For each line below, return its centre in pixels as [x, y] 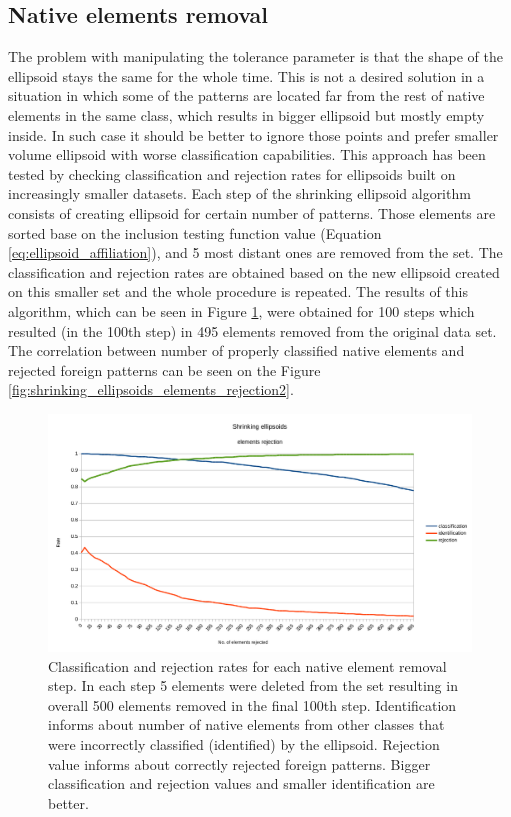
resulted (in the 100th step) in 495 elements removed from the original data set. [252, 330]
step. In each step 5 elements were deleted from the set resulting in [253, 685]
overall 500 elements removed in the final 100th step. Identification [252, 704]
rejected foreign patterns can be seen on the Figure [164, 369]
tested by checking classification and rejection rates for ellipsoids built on [232, 173]
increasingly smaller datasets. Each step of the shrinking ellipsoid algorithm [239, 193]
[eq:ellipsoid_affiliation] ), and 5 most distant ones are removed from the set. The [255, 252]
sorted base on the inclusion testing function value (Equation [195, 232]
